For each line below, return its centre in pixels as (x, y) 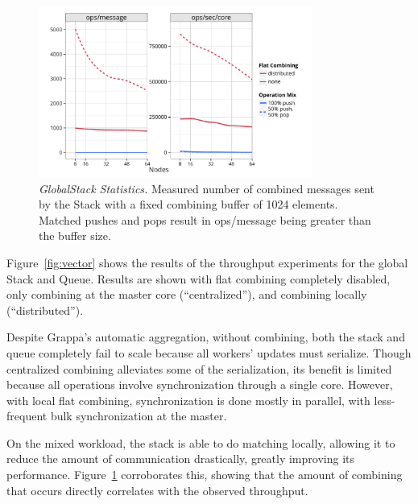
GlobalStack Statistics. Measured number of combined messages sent (207, 188)
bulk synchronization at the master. (139, 416)
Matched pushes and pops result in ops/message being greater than (205, 219)
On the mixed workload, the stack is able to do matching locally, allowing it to (201, 442)
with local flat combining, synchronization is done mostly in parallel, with (188, 400)
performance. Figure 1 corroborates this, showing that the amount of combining (205, 475)
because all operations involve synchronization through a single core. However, (200, 384)
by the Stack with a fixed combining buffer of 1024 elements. (188, 204)
